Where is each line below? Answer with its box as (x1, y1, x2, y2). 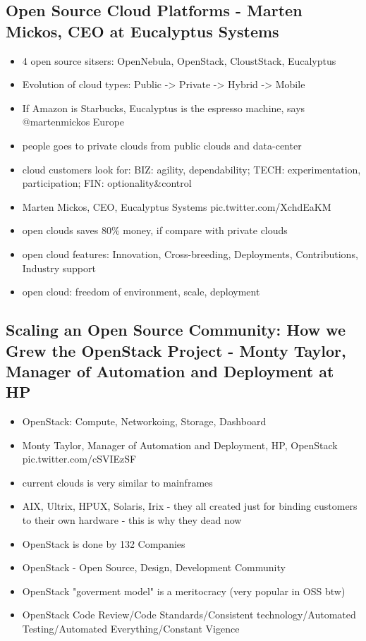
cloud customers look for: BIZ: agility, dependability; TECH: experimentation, (22, 161, 361, 176)
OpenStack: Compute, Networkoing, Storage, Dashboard (22, 414, 267, 429)
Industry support (22, 260, 96, 275)
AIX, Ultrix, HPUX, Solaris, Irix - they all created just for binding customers (22, 499, 358, 513)
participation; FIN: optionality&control (22, 176, 192, 190)
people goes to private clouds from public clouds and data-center (22, 138, 302, 152)
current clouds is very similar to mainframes (22, 475, 213, 489)
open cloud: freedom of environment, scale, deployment (22, 284, 260, 299)
